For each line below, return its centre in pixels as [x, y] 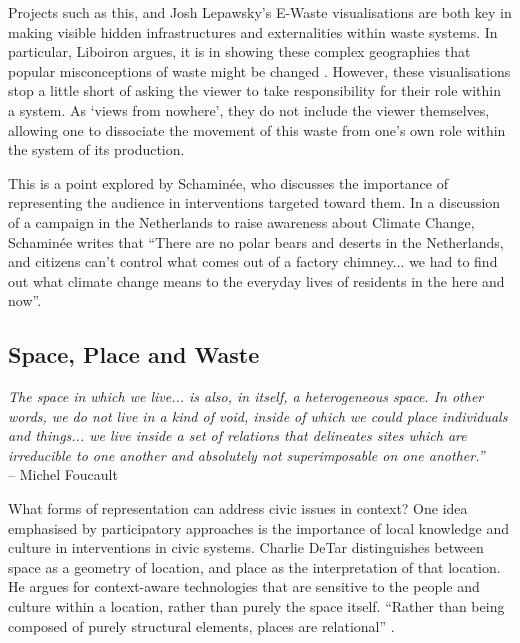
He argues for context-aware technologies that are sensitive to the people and [244, 586]
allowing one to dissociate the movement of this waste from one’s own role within [257, 129]
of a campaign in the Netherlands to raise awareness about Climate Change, [241, 221]
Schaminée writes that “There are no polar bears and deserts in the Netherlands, [256, 241]
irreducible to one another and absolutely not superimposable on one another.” [246, 454]
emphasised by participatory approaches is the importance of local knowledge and [258, 527]
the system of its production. [96, 149]
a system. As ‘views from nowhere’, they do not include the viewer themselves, [249, 109]
